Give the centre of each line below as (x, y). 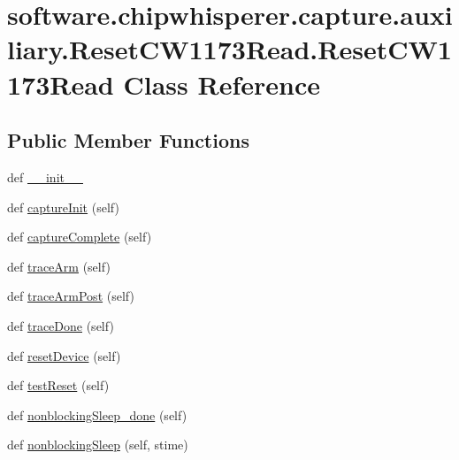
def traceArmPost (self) (71, 296)
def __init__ (45, 176)
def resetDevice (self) (64, 355)
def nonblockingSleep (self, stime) (98, 445)
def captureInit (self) (63, 207)
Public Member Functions (128, 140)
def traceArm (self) (59, 266)
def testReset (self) (58, 385)
